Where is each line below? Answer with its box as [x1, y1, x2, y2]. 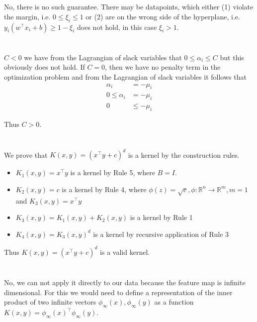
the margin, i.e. [4, 11, 51, 21]
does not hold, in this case [77, 21, 157, 32]
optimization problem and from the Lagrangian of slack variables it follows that [4, 71, 247, 82]
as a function [154, 297, 194, 307]
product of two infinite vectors [4, 297, 96, 307]
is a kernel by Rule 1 [130, 212, 193, 222]
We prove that [4, 149, 48, 160]
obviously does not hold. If [4, 62, 85, 72]
